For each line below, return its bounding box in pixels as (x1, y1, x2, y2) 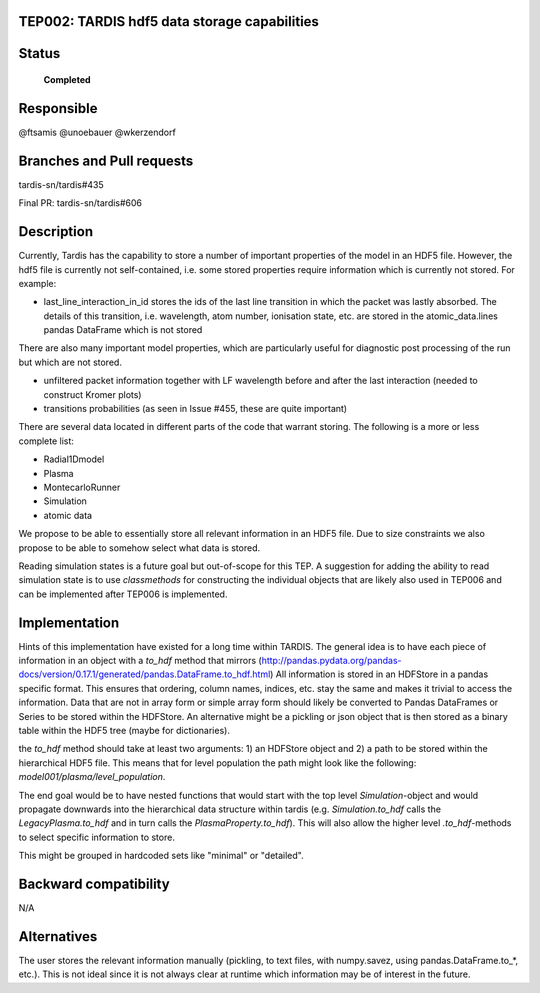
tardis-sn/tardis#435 (18, 178, 104, 190)
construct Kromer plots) (43, 388, 142, 400)
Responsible (18, 100, 98, 117)
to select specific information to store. (18, 831, 175, 843)
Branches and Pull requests (18, 152, 194, 169)
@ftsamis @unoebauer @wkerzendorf (18, 126, 177, 138)
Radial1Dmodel (43, 453, 105, 465)
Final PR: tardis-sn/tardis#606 (18, 197, 143, 209)
